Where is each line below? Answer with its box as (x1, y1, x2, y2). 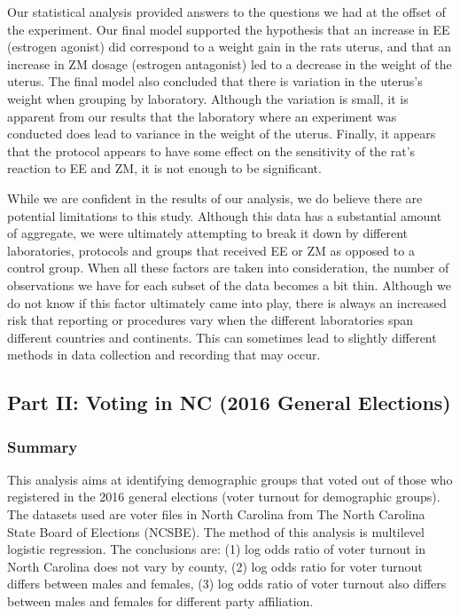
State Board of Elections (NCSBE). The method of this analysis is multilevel (7, 522, 425, 541)
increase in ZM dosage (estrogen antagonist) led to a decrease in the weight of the (7, 54, 452, 73)
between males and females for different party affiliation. (7, 592, 314, 611)
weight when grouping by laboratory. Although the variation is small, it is (7, 89, 409, 107)
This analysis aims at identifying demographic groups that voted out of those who (7, 470, 453, 488)
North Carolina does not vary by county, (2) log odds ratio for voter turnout (7, 557, 423, 575)
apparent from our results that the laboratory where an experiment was (7, 107, 397, 125)
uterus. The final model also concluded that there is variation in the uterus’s (7, 72, 423, 91)
